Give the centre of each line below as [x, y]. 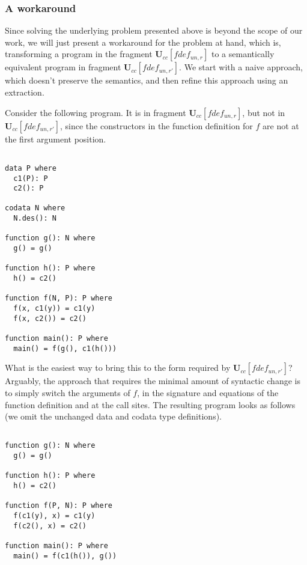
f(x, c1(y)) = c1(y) [54, 309]
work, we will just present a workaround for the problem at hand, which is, [143, 42]
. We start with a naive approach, [241, 67]
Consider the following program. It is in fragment [96, 112]
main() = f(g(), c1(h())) [65, 348]
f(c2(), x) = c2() [50, 526]
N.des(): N [35, 218]
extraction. [25, 92]
